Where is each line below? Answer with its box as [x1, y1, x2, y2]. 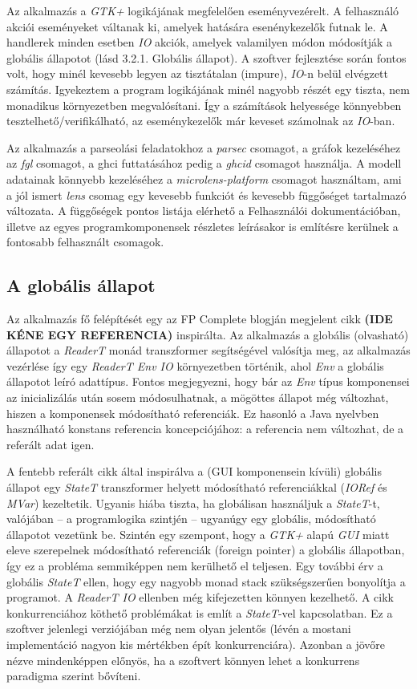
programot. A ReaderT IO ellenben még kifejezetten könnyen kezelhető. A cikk [6, 589, 395, 606]
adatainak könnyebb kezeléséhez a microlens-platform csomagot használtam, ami [6, 170, 402, 187]
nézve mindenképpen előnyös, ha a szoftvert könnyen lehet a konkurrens [6, 651, 360, 668]
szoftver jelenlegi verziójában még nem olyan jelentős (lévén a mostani [6, 620, 351, 637]
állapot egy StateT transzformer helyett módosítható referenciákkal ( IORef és [6, 479, 387, 496]
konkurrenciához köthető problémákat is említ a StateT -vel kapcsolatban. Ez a [6, 604, 393, 621]
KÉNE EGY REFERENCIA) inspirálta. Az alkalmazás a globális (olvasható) [6, 326, 409, 342]
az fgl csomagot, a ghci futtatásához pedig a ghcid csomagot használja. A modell [6, 155, 402, 172]
